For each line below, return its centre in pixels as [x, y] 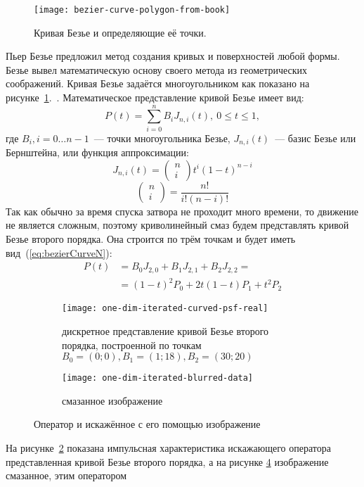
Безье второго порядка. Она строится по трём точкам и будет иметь [151, 239]
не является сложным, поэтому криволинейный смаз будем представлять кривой [177, 225]
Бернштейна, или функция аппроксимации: [97, 152]
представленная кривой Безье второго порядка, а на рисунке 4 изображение [167, 461]
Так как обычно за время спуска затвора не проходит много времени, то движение [182, 211]
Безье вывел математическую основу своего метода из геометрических [157, 69]
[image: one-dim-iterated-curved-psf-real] [165, 309]
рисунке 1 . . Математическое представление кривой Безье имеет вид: [155, 97]
